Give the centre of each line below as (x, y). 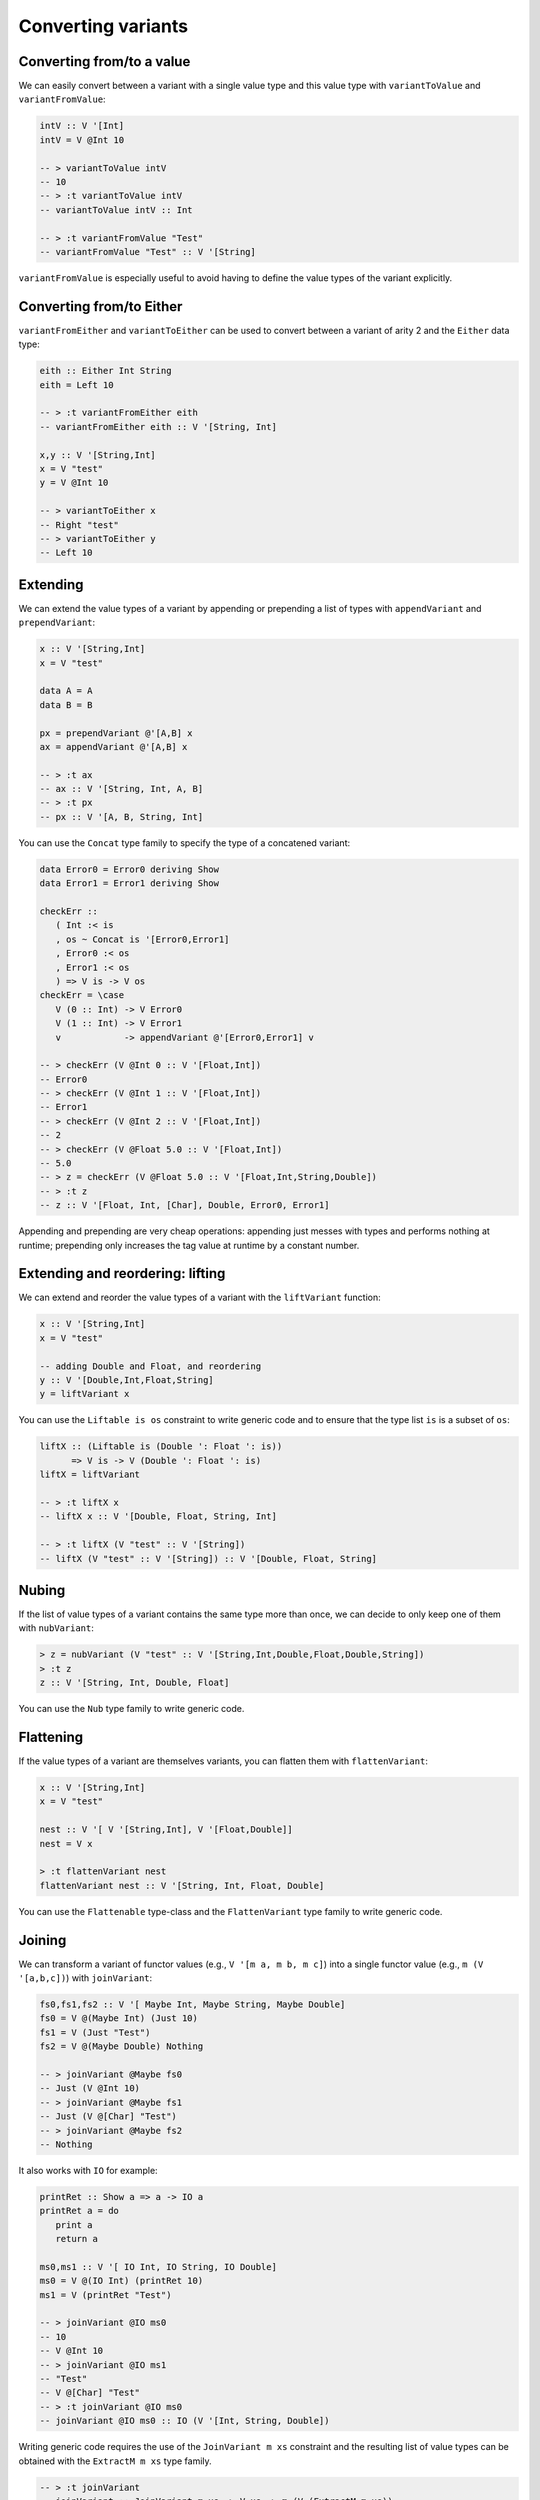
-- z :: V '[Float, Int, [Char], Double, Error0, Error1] (184, 1205)
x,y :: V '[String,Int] (98, 454)
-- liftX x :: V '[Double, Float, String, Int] (158, 1516)
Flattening (51, 1736)
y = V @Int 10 (74, 483)
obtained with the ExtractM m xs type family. (115, 2461)
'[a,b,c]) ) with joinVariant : (85, 1978)
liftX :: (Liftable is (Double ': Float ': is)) (161, 1446)
